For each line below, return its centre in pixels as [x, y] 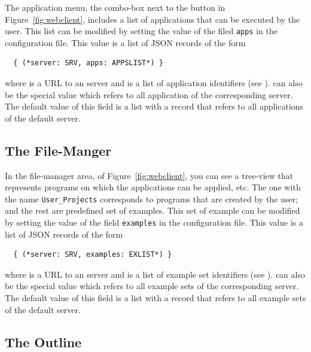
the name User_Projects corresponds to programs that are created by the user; [151, 198]
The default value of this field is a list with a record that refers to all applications [154, 106]
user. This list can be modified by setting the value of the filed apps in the [141, 31]
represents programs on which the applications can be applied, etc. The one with [153, 187]
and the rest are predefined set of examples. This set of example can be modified [153, 210]
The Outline [43, 342]
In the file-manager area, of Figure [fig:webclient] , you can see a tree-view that [149, 175]
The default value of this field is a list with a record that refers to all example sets [155, 298]
